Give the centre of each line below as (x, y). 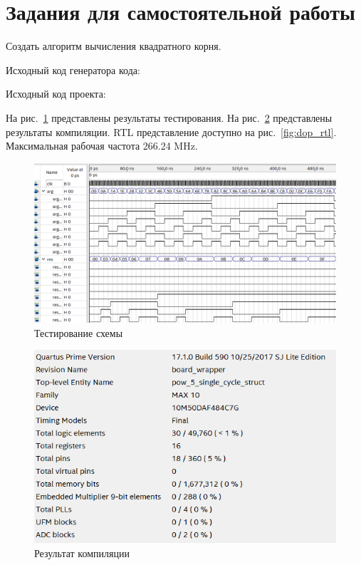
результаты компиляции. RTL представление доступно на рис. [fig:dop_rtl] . (171, 131)
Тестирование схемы (79, 332)
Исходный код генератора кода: (73, 69)
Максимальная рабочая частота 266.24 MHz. (102, 146)
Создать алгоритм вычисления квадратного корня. (114, 46)
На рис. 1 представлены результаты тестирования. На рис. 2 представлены (169, 117)
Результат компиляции (82, 553)
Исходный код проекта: (56, 94)
